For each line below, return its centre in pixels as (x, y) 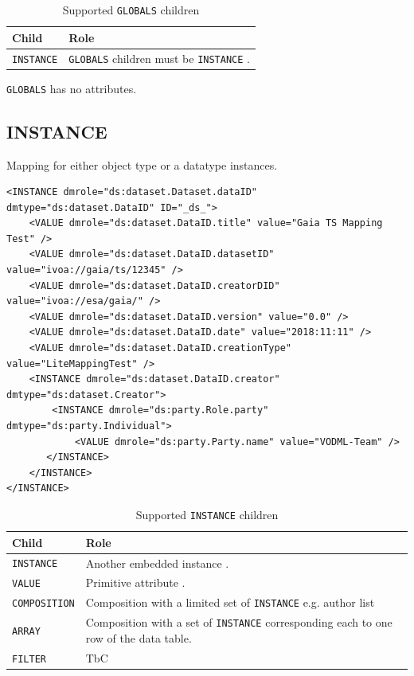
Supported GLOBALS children (131, 10)
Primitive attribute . (135, 582)
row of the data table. (139, 637)
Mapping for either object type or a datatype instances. (142, 164)
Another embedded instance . (157, 563)
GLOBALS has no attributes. (72, 88)
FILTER (29, 659)
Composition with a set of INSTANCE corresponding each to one (239, 622)
